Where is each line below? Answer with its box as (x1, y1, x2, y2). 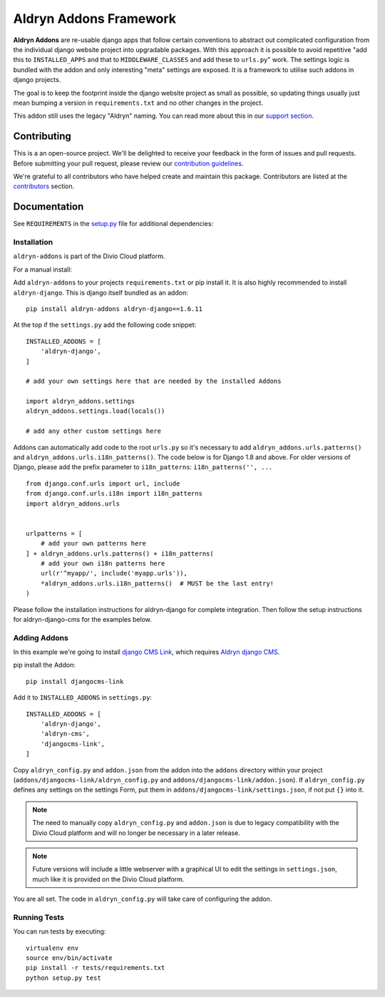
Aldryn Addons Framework (13, 11, 177, 26)
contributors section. (13, 182, 75, 190)
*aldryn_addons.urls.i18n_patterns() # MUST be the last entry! (40, 579, 274, 588)
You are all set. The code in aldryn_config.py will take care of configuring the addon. (13, 895, 272, 904)
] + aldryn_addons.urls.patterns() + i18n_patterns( (26, 549, 214, 558)
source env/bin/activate (26, 954, 113, 962)
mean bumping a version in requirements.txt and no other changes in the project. (13, 98, 264, 107)
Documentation (13, 200, 84, 213)
